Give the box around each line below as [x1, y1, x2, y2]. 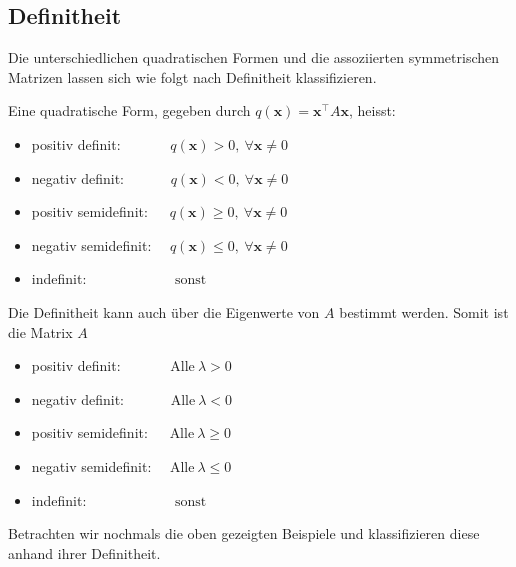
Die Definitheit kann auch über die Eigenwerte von [8, 301, 320, 322]
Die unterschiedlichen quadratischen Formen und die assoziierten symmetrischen [8, 47, 500, 68]
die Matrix [8, 321, 73, 342]
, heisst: [348, 100, 396, 121]
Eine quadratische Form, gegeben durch [8, 100, 251, 121]
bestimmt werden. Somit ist [339, 301, 509, 322]
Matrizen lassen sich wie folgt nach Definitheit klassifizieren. [8, 66, 377, 87]
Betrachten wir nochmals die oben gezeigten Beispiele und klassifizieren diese [8, 523, 480, 544]
